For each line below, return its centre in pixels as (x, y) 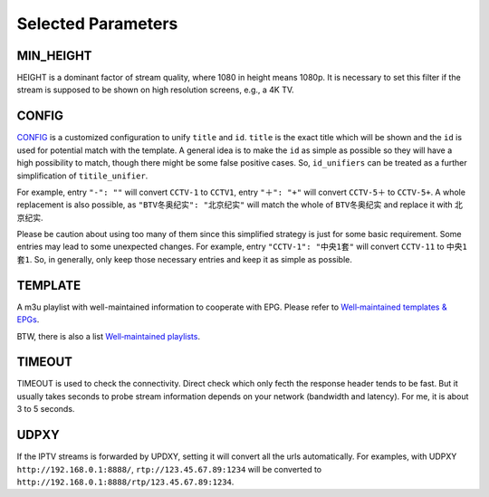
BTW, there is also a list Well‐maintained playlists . (109, 336)
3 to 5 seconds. (46, 409)
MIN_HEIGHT (54, 56)
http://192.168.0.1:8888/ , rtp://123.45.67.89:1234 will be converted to (169, 469)
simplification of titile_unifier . (82, 176)
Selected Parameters (97, 24)
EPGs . (28, 320)
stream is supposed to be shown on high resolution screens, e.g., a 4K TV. (155, 90)
